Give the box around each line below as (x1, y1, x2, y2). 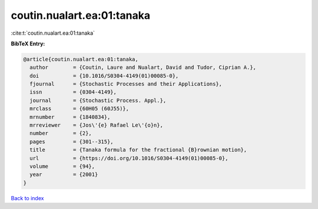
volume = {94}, (29, 163, 95, 170)
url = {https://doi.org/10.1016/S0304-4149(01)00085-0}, (29, 155, 228, 161)
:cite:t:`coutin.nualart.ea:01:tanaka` (11, 29, 95, 37)
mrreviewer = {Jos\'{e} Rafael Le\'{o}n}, (29, 122, 163, 129)
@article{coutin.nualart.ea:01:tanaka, (23, 56, 138, 62)
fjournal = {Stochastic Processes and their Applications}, (29, 81, 223, 88)
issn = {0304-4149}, (29, 89, 117, 95)
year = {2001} (29, 171, 98, 178)
